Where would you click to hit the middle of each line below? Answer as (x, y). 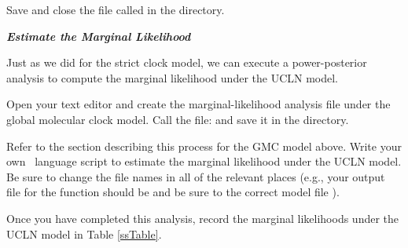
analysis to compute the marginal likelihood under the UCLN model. (173, 77)
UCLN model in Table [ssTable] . (84, 233)
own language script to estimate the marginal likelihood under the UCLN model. (204, 161)
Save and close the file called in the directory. (116, 9)
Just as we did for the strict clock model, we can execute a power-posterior (187, 62)
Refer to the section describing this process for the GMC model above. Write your (204, 146)
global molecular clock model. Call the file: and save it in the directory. (178, 119)
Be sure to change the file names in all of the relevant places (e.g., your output (196, 176)
